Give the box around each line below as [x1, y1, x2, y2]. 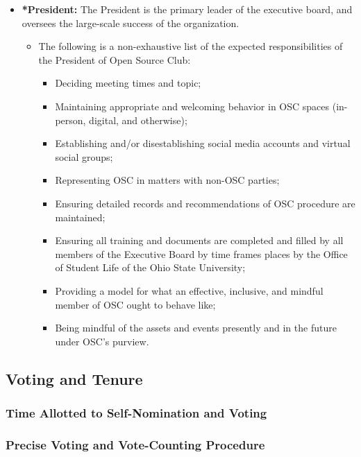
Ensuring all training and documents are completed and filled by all [55, 233, 344, 248]
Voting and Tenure [6, 368, 143, 389]
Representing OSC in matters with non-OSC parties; [55, 173, 280, 187]
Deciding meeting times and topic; [55, 76, 201, 90]
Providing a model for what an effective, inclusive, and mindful [55, 283, 324, 298]
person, [55, 112, 86, 127]
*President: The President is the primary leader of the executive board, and [22, 2, 353, 16]
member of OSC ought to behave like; [55, 297, 216, 311]
